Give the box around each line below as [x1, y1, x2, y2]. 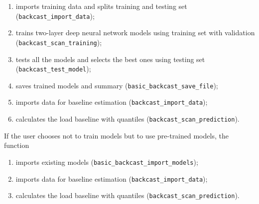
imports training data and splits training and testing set [15, 1, 187, 11]
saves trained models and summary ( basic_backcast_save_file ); [15, 80, 218, 90]
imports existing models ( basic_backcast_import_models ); [15, 156, 198, 167]
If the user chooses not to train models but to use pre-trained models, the [4, 130, 229, 140]
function [4, 140, 29, 150]
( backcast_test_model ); [15, 64, 91, 74]
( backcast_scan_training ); [15, 37, 102, 47]
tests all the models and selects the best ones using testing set [15, 54, 205, 64]
